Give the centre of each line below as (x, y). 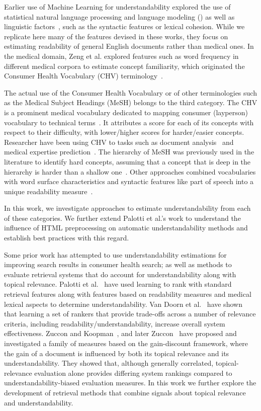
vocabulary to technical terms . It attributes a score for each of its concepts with (129, 122)
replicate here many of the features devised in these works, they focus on (116, 36)
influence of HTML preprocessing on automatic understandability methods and (126, 228)
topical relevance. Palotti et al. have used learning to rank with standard (118, 284)
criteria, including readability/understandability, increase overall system (115, 323)
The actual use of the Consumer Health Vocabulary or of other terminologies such (130, 92)
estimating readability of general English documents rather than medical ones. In (129, 46)
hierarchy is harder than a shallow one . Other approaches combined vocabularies (130, 171)
